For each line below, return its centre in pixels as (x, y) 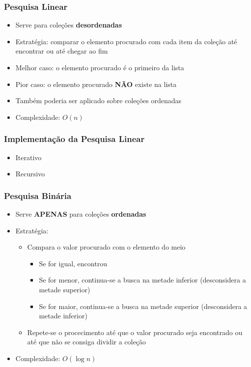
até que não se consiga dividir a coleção (86, 342)
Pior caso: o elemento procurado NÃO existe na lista (96, 84)
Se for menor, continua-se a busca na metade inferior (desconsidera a (142, 280)
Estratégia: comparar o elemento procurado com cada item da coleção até (126, 41)
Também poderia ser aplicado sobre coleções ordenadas (98, 100)
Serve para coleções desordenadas (69, 25)
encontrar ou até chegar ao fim (62, 51)
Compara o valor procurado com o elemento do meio (106, 247)
